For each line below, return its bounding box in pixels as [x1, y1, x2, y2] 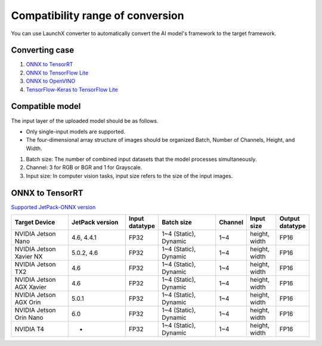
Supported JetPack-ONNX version [11, 203, 96, 211]
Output [279, 214, 301, 223]
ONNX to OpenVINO [26, 77, 76, 85]
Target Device [14, 218, 55, 226]
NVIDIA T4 [14, 325, 45, 333]
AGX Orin [14, 298, 41, 307]
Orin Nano [14, 313, 44, 322]
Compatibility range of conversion [11, 9, 184, 22]
